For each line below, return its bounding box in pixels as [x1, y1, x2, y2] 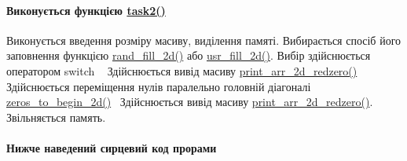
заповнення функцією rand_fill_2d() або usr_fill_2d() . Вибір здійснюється [6, 47, 371, 64]
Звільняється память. [6, 108, 106, 125]
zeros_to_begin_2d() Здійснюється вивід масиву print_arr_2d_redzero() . [6, 93, 373, 110]
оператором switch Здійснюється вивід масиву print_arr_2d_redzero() [6, 62, 357, 79]
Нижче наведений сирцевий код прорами [6, 139, 217, 156]
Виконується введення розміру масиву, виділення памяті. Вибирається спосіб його [6, 31, 401, 48]
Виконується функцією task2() [6, 2, 166, 18]
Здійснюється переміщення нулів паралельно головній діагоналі [6, 78, 311, 94]
